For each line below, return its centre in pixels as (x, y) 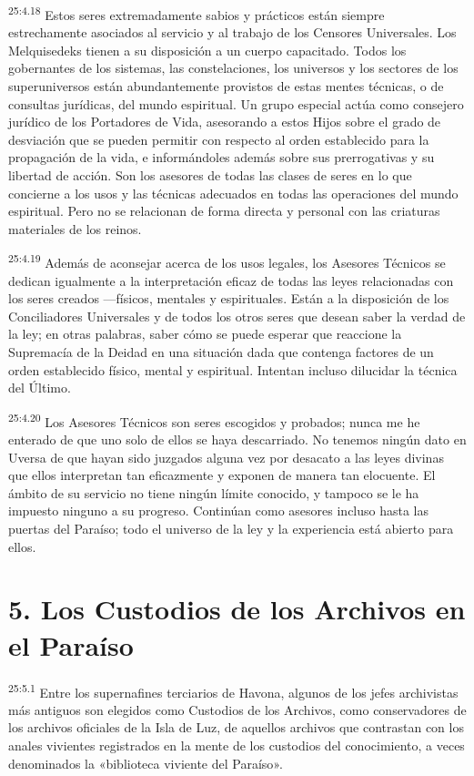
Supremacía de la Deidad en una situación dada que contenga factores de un (221, 352)
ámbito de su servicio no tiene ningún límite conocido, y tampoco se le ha (214, 492)
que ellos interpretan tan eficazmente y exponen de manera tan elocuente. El (222, 475)
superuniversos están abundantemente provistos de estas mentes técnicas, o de (226, 86)
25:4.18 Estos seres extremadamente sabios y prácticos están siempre (197, 13)
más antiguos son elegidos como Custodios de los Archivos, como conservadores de (237, 709)
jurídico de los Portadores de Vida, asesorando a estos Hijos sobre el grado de (225, 122)
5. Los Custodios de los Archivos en (237, 609)
